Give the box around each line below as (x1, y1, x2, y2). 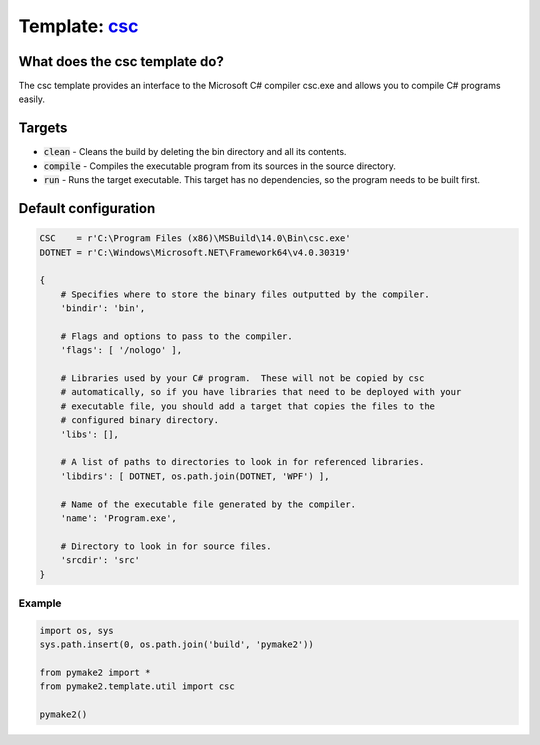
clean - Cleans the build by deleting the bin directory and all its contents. (43, 146, 347, 158)
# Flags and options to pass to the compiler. (60, 330, 294, 342)
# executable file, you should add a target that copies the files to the (60, 400, 435, 412)
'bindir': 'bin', (60, 303, 146, 314)
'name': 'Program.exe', (60, 512, 177, 524)
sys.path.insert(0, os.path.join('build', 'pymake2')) (39, 639, 314, 650)
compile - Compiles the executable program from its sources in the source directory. (43, 160, 397, 172)
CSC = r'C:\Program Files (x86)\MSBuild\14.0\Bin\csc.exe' (39, 233, 351, 244)
